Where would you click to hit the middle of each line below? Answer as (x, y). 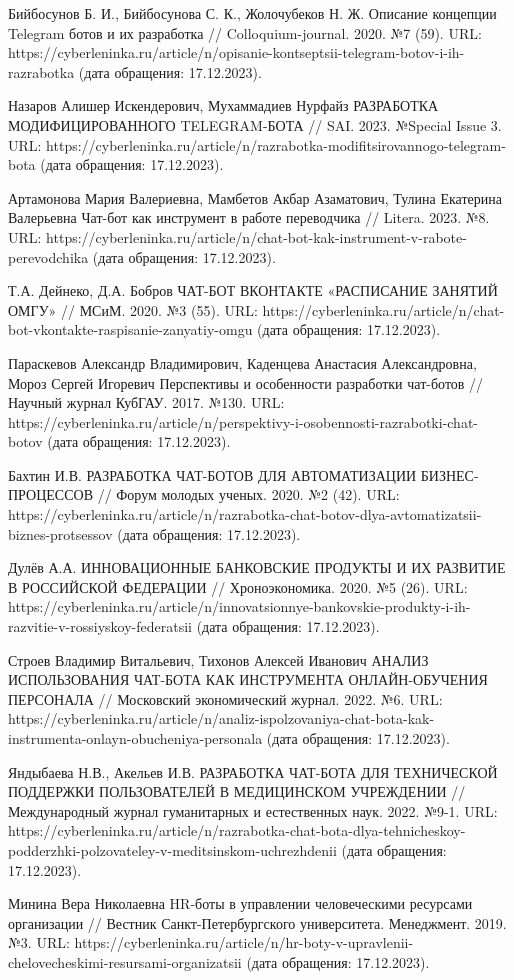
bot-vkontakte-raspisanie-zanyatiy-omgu (130, 329)
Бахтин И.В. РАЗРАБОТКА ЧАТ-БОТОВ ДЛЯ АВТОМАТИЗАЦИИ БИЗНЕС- (243, 474)
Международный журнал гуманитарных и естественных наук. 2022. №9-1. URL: (253, 810)
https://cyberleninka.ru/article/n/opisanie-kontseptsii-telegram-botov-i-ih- (236, 52)
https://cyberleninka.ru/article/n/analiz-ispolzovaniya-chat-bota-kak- (221, 718)
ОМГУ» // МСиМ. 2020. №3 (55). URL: (133, 309)
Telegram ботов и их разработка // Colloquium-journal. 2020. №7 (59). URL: (245, 32)
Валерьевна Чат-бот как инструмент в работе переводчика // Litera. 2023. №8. (249, 217)
